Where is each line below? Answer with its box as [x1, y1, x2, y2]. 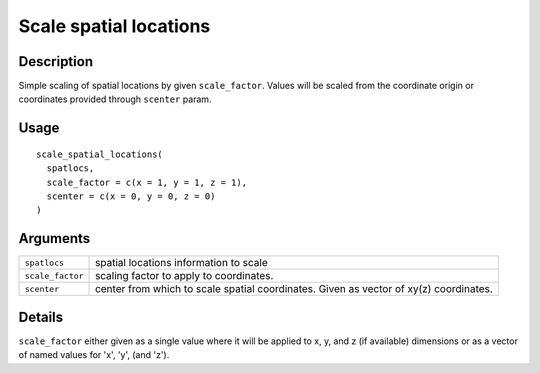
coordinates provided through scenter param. [18, 93, 212, 105]
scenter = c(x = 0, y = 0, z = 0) [46, 191, 216, 202]
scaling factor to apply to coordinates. [95, 269, 274, 283]
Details [18, 308, 64, 325]
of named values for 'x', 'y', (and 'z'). [18, 349, 170, 361]
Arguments [18, 230, 91, 247]
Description [18, 53, 94, 70]
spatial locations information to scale [95, 256, 269, 270]
